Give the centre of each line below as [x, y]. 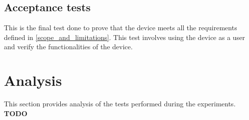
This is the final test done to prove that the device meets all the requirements [121, 28]
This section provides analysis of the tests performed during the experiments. [120, 104]
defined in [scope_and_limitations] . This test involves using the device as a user [124, 37]
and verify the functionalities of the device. [68, 47]
